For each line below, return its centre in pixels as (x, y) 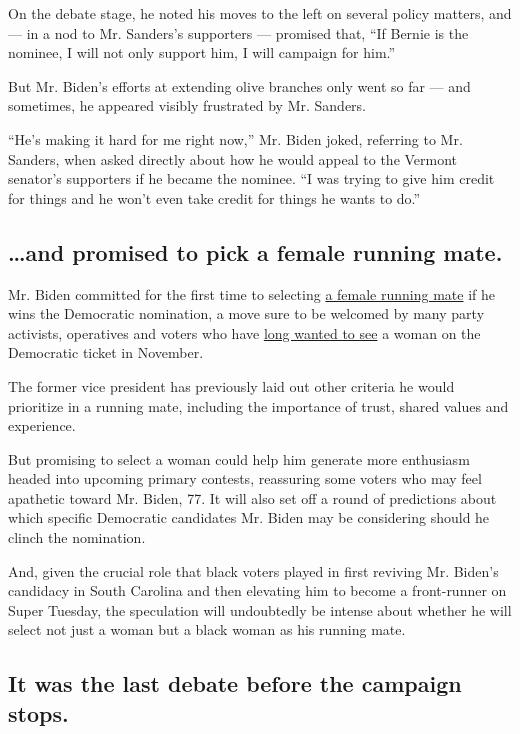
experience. (42, 425)
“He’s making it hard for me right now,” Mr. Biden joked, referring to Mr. (235, 138)
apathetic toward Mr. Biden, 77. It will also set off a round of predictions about (252, 497)
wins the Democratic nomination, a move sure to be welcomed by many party (246, 313)
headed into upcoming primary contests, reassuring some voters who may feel (245, 478)
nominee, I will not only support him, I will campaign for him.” (202, 52)
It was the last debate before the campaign (235, 683)
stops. (38, 712)
